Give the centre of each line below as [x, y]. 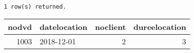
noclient [111, 26]
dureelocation [160, 26]
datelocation [64, 26]
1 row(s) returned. [35, 7]
